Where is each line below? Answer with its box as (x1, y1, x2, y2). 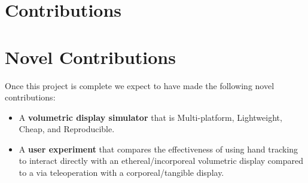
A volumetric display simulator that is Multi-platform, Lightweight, (19, 111, 282, 123)
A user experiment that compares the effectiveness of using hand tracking (19, 142, 298, 155)
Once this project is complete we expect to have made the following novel (5, 79, 275, 91)
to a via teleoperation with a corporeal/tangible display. (19, 166, 224, 179)
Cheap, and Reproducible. (19, 123, 115, 135)
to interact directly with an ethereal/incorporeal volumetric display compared (19, 154, 303, 167)
